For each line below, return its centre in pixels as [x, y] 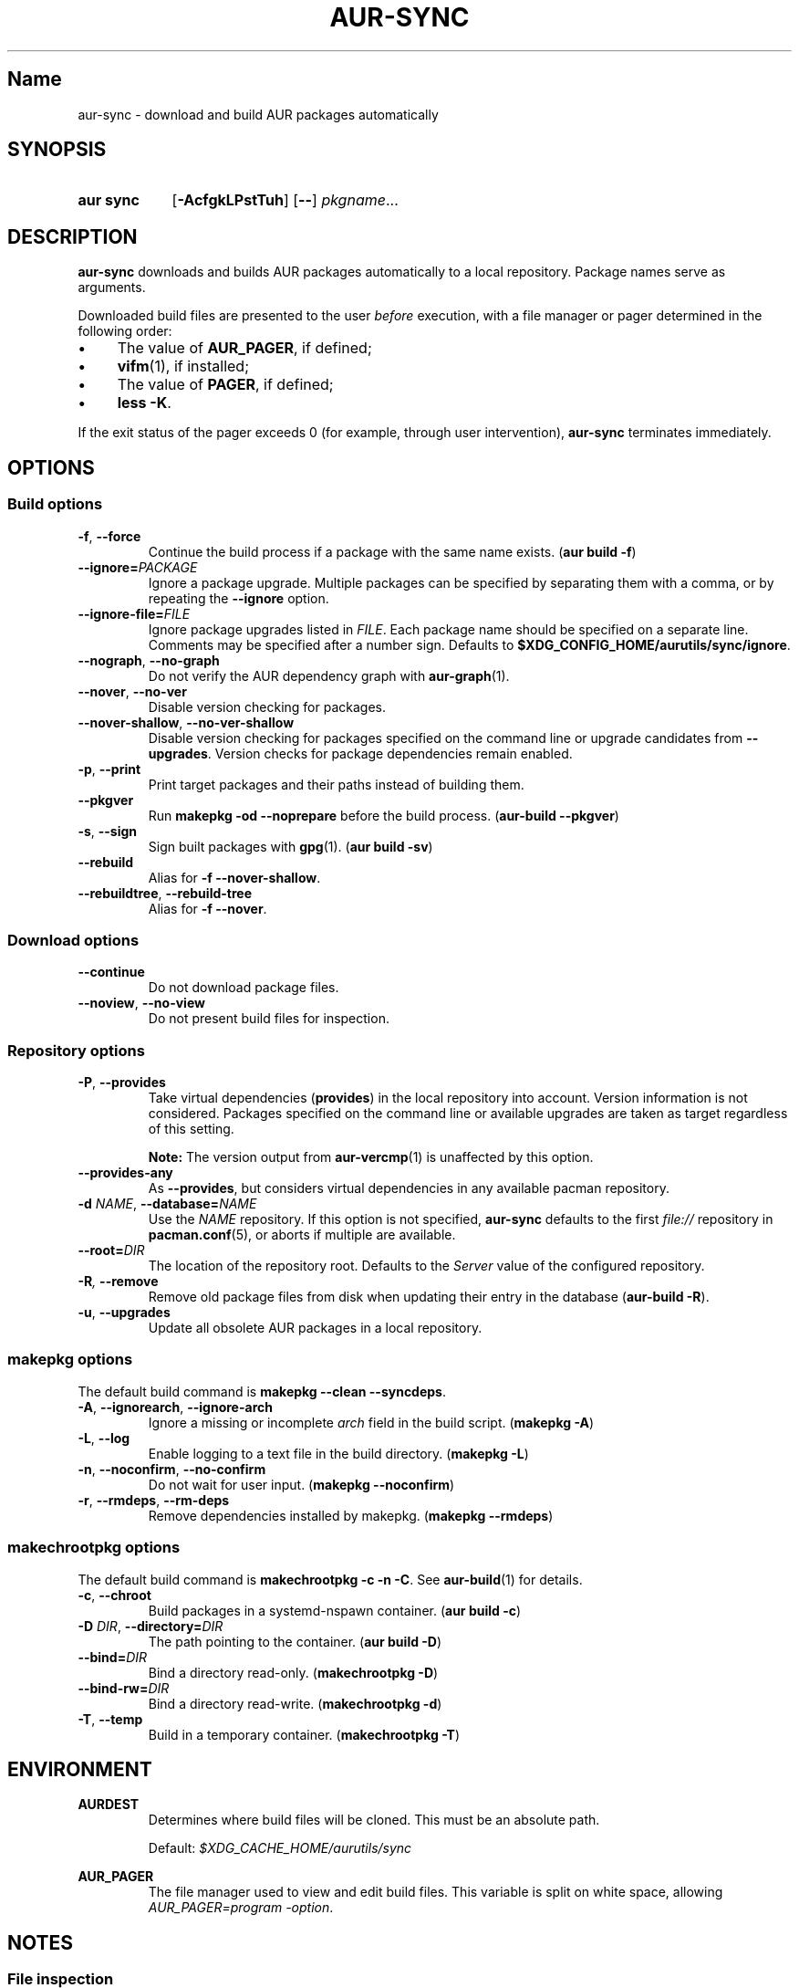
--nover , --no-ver [132, 691]
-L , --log [104, 1438]
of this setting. [191, 1129]
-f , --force [109, 536]
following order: [125, 331]
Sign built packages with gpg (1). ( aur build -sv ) [291, 846]
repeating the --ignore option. [239, 598]
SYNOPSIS [57, 150]
